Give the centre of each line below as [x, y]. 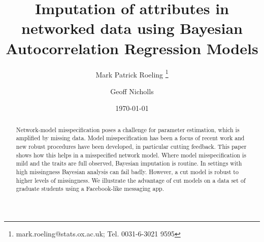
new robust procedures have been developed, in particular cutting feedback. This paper [131, 147]
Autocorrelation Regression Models [132, 48]
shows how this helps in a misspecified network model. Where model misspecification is [131, 155]
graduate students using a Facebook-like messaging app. [90, 189]
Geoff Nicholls [132, 91]
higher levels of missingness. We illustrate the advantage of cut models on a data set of [131, 180]
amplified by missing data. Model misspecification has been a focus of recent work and [130, 138]
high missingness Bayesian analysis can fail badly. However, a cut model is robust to [127, 172]
